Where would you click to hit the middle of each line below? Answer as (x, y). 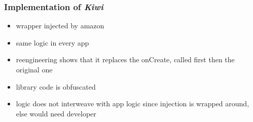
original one (34, 69)
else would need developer (56, 113)
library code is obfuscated (56, 86)
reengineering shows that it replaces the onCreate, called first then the (125, 59)
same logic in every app (52, 42)
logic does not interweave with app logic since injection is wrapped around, (133, 104)
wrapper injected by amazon (60, 26)
